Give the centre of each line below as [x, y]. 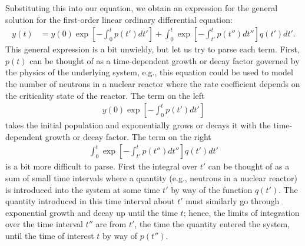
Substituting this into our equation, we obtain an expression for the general [142, 8]
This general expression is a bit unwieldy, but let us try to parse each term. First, [152, 49]
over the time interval [44, 224]
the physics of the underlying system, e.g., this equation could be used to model [149, 72]
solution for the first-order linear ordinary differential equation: [119, 19]
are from [111, 224]
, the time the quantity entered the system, [212, 224]
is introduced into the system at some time [83, 189]
